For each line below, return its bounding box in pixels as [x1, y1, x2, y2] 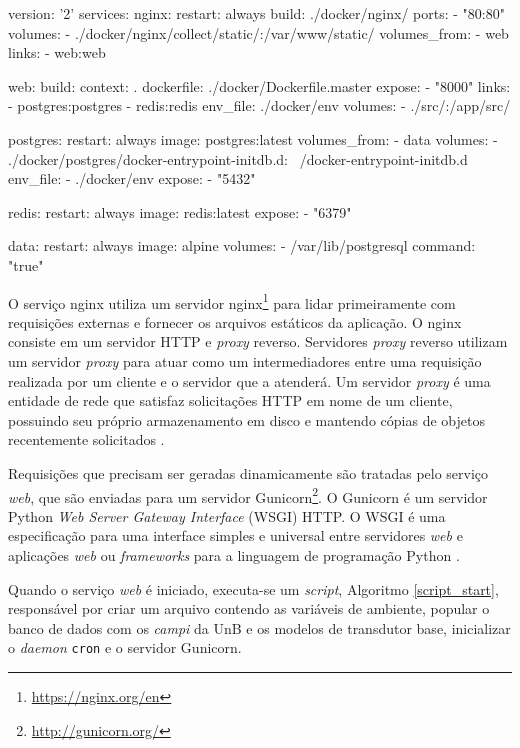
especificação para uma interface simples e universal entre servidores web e [8, 525, 463, 546]
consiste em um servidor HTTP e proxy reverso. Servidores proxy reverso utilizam [8, 331, 508, 352]
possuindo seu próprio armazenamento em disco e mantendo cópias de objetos [8, 409, 485, 430]
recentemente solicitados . [8, 429, 165, 450]
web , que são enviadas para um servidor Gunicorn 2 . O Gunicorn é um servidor [8, 483, 488, 507]
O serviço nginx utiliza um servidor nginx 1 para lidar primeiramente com [8, 289, 456, 313]
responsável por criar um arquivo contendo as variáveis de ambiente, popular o [8, 598, 490, 619]
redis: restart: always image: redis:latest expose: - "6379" [8, 201, 352, 222]
